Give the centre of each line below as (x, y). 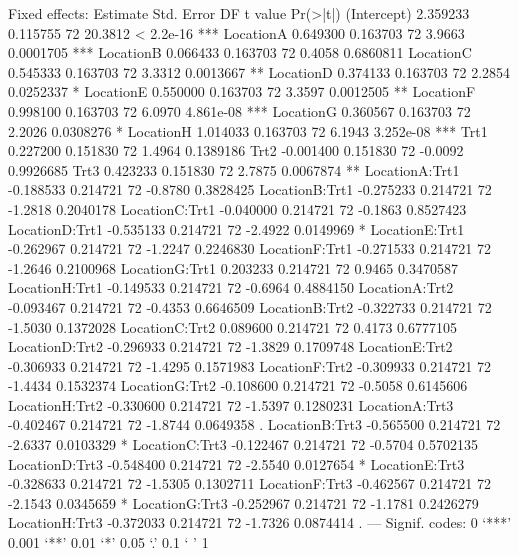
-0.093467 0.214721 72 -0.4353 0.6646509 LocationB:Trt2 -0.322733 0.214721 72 (250, 306)
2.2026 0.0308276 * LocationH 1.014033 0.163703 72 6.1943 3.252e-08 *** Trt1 (248, 130)
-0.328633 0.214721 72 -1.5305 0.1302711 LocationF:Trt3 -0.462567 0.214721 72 (250, 483)
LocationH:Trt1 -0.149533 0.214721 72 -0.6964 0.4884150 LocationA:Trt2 (231, 287)
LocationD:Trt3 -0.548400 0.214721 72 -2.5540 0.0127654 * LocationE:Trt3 (236, 463)
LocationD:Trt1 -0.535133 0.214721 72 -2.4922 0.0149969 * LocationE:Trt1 (236, 228)
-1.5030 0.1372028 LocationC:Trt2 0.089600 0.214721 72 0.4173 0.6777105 (233, 326)
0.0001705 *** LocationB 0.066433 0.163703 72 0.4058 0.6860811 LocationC (240, 52)
